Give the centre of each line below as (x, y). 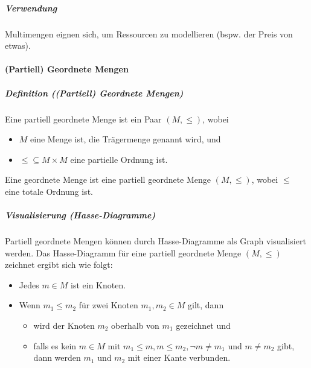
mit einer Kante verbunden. (179, 357)
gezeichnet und (203, 325)
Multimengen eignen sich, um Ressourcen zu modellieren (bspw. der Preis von (149, 33)
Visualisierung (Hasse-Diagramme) (80, 215)
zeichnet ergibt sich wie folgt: (59, 265)
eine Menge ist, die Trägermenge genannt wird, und (126, 139)
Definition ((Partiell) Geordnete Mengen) (94, 93)
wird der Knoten (64, 325)
